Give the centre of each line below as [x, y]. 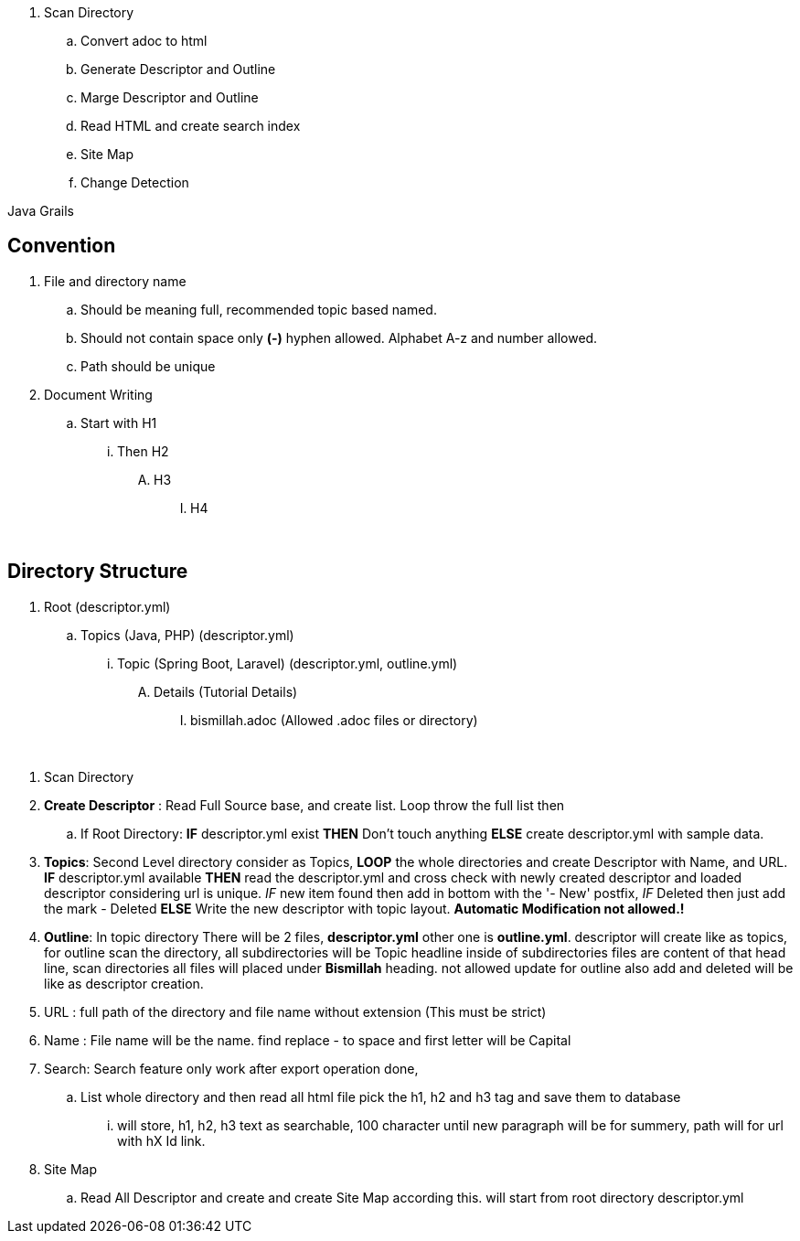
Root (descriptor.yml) [107, 606]
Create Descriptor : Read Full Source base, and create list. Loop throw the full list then [304, 805]
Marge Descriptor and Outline [170, 97]
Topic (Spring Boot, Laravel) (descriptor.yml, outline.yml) [288, 663]
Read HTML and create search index [191, 126]
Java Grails [41, 211]
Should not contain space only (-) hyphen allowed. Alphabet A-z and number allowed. [339, 337]
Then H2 [143, 451]
